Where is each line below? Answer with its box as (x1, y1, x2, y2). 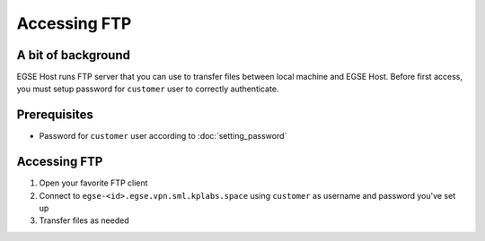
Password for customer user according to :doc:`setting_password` (39, 131, 287, 142)
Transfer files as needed (39, 215, 129, 226)
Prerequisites (16, 108, 93, 123)
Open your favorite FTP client (39, 177, 148, 188)
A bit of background (16, 47, 130, 63)
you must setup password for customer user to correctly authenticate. (16, 83, 279, 94)
